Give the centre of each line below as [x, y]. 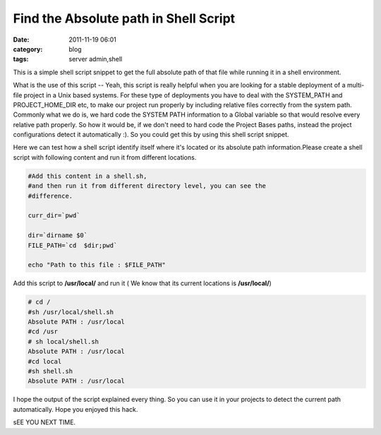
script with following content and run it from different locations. [105, 157]
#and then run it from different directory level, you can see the [147, 186]
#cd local [45, 361]
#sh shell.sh [50, 371]
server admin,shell [96, 59]
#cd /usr [43, 332]
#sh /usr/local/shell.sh [71, 312]
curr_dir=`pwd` [54, 216]
